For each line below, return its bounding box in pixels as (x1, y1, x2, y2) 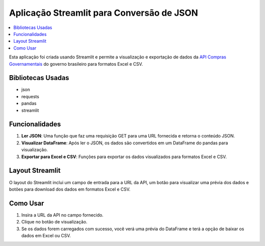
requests (21, 93, 39, 99)
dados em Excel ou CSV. (21, 233, 71, 239)
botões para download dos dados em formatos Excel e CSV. (9, 186, 131, 192)
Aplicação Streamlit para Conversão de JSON (9, 7, 198, 18)
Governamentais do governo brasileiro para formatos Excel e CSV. (9, 61, 143, 67)
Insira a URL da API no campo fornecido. (21, 212, 104, 218)
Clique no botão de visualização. (21, 219, 88, 225)
